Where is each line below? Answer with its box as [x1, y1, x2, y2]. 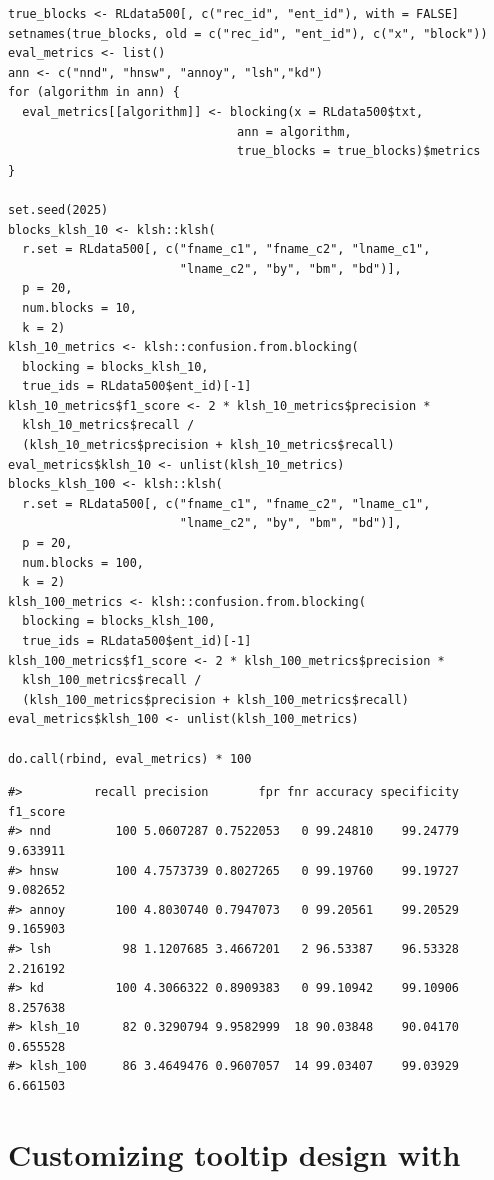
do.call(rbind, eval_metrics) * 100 [8, 751, 252, 766]
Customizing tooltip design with [8, 1133, 461, 1174]
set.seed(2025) [8, 202, 109, 217]
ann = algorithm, [237, 124, 352, 139]
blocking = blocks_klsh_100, [22, 614, 216, 629]
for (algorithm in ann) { [8, 85, 180, 100]
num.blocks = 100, [22, 555, 145, 570]
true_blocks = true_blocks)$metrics [237, 144, 481, 159]
